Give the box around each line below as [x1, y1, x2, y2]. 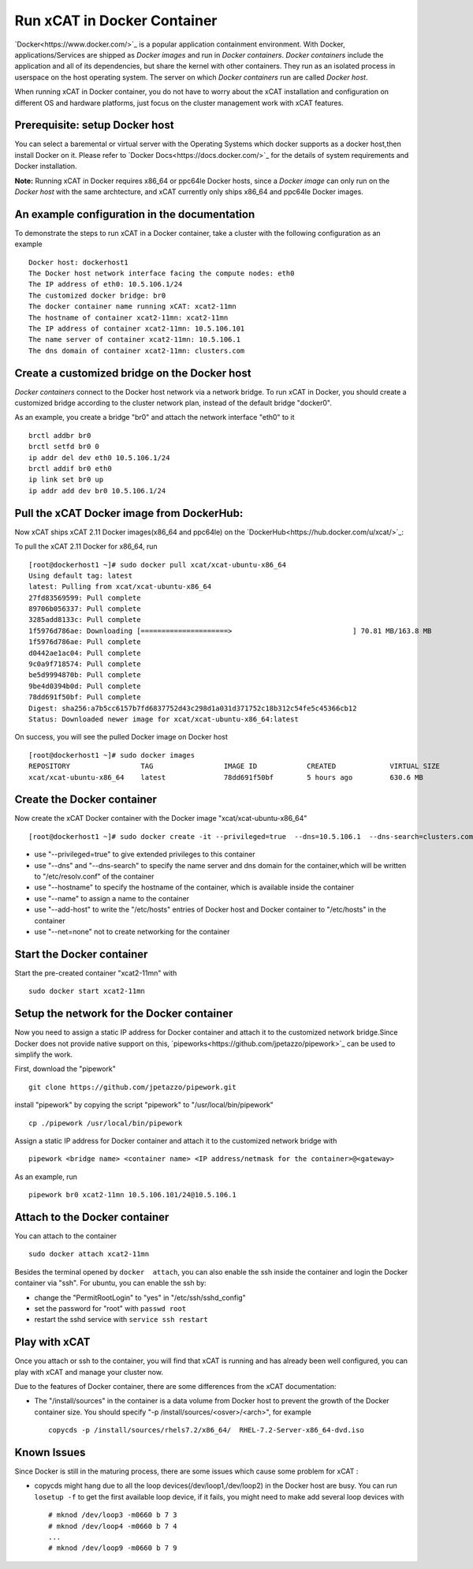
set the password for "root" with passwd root [34, 1303, 187, 1313]
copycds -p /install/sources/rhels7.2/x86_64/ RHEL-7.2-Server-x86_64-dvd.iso [48, 1425, 364, 1435]
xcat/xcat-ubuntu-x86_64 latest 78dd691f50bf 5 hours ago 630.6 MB [28, 773, 423, 781]
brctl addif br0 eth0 [28, 464, 112, 474]
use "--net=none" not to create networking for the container [34, 927, 230, 936]
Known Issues [14, 1445, 86, 1459]
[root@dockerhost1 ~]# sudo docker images [28, 751, 196, 759]
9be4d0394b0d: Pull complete [28, 681, 141, 691]
